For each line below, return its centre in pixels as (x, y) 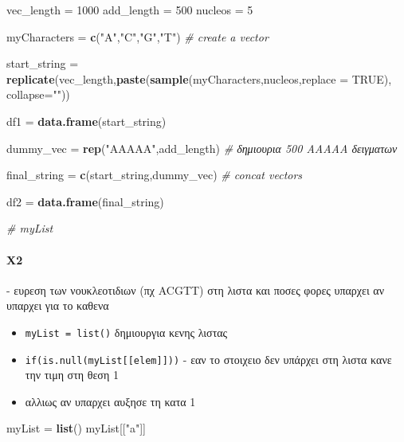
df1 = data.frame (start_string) (86, 121)
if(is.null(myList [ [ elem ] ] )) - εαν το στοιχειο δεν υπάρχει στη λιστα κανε (208, 359)
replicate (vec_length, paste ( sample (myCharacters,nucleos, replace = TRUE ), (199, 78)
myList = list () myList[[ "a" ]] (76, 428)
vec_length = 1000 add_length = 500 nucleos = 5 (130, 10)
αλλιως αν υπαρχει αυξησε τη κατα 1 (110, 401)
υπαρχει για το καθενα (58, 305)
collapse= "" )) (38, 94)
